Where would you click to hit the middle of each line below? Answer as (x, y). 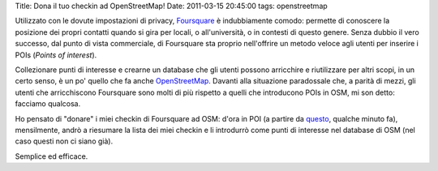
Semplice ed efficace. (52, 156)
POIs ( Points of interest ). (56, 55)
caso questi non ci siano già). (64, 141)
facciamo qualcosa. (48, 104)
